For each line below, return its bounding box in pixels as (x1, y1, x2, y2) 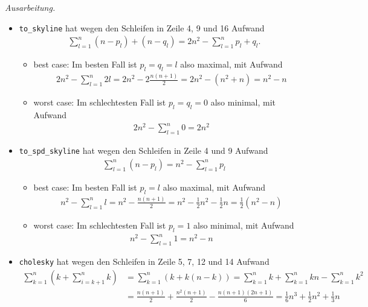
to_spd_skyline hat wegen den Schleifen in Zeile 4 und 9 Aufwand (19, 144, 268, 157)
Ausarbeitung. (5, 1, 56, 13)
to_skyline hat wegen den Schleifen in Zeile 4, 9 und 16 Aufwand (19, 21, 265, 34)
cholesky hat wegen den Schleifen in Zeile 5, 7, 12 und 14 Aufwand (19, 255, 270, 268)
